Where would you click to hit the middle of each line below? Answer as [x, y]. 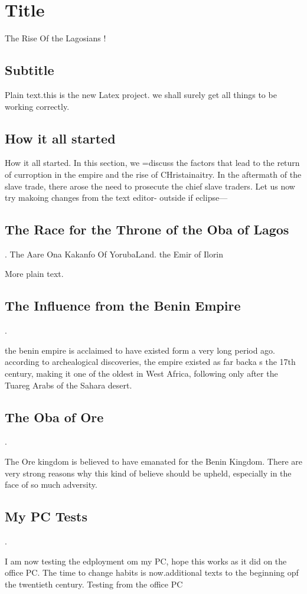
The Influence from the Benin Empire [123, 306]
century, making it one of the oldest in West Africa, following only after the [141, 373]
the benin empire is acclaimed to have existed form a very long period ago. [140, 350]
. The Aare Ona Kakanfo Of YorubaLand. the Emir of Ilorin [114, 254]
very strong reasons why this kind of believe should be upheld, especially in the [148, 473]
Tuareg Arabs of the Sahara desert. [68, 385]
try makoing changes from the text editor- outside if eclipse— [116, 198]
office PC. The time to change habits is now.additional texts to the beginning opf [152, 572]
